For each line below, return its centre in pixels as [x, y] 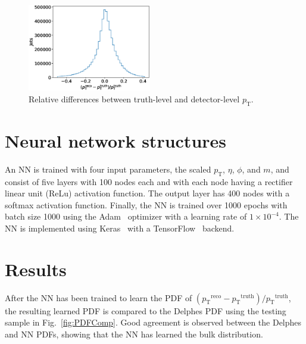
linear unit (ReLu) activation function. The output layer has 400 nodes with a [147, 193]
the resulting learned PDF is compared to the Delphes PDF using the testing [146, 310]
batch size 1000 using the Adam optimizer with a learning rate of [126, 216]
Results [36, 269]
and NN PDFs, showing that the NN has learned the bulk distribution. [134, 334]
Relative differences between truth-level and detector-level [134, 98]
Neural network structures [116, 140]
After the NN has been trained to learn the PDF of [99, 297]
